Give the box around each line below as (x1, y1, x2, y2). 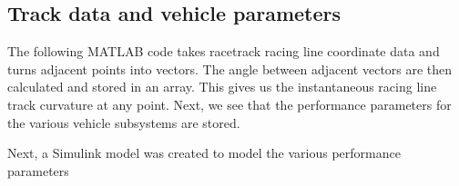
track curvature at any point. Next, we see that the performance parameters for (7, 94, 452, 113)
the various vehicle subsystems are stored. (7, 113, 240, 132)
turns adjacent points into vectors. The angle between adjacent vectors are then (7, 59, 453, 78)
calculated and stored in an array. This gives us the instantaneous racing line (7, 77, 437, 96)
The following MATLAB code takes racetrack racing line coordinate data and (7, 42, 440, 61)
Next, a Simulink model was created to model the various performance (7, 143, 401, 162)
